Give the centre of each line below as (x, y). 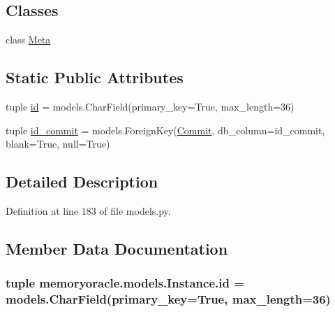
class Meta (28, 40)
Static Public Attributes (95, 77)
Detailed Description (82, 182)
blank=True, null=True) (58, 144)
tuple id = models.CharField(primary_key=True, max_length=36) (150, 106)
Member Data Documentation (117, 248)
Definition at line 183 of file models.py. (88, 210)
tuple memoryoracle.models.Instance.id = (125, 283)
